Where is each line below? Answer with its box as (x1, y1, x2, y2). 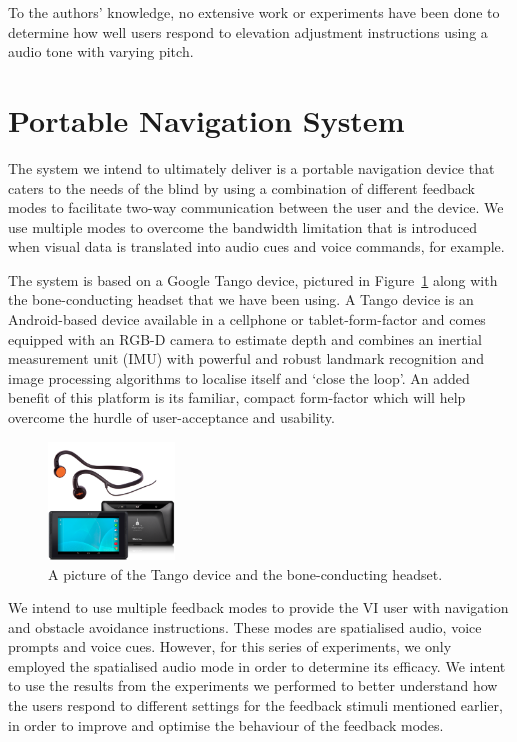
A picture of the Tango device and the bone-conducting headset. (48, 563, 443, 584)
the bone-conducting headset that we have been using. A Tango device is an (8, 289, 474, 310)
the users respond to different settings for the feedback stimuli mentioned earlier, (8, 695, 503, 716)
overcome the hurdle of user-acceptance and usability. (8, 407, 335, 428)
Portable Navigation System (8, 99, 405, 140)
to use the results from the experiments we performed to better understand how (8, 675, 498, 696)
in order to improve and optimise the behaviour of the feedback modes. (8, 714, 444, 735)
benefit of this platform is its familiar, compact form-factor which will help (8, 387, 466, 408)
